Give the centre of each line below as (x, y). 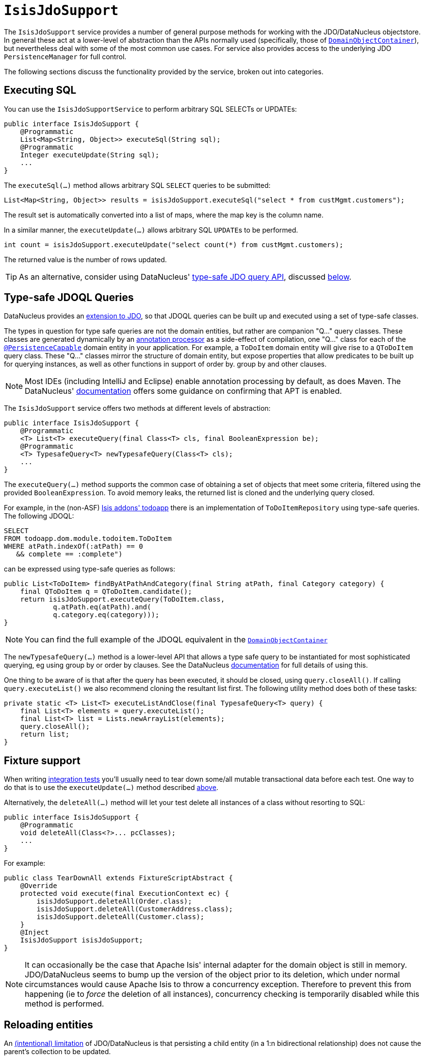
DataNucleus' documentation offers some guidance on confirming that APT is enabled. (183, 391)
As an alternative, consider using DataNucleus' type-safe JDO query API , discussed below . (185, 277)
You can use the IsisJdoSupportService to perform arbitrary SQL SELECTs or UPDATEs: (150, 109)
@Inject (34, 933)
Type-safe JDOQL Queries (69, 298)
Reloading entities (49, 1025)
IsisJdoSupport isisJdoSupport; (82, 940)
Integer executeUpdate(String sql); (90, 155)
